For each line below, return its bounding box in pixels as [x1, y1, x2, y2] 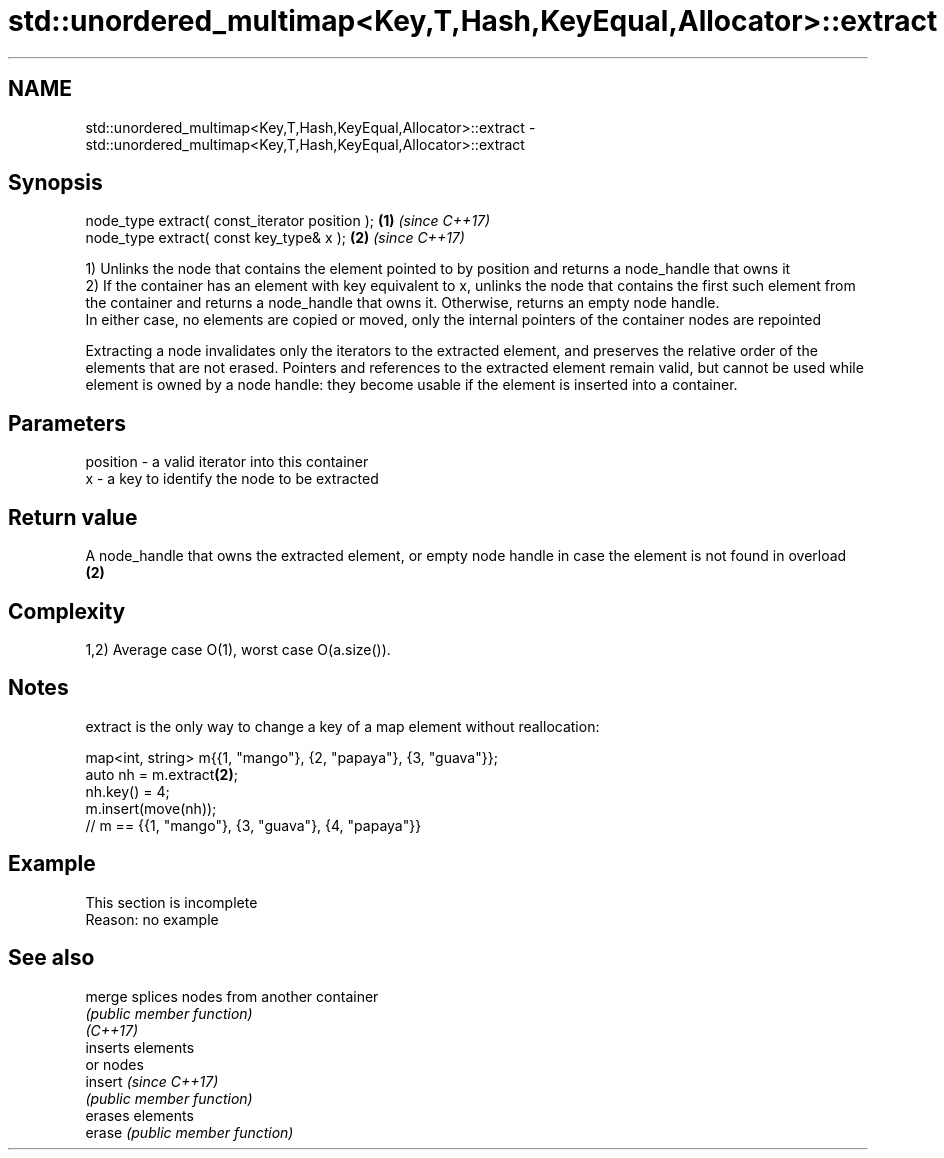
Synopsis [8, 170, 103, 196]
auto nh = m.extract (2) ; [85, 765, 238, 783]
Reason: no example [85, 910, 219, 928]
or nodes [85, 1055, 144, 1073]
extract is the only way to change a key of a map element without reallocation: [85, 717, 600, 735]
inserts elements [85, 1038, 195, 1056]
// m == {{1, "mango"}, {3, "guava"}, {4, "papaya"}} [85, 816, 422, 834]
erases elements [85, 1106, 194, 1124]
